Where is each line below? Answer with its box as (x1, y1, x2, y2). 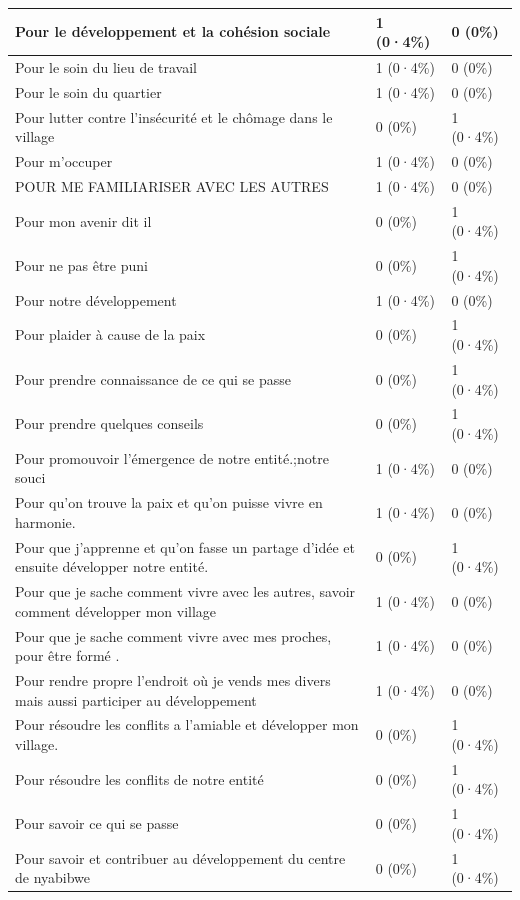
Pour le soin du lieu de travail (15, 56, 197, 77)
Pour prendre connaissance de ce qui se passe (15, 368, 291, 389)
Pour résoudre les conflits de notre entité (15, 768, 264, 789)
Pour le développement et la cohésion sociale (15, 21, 331, 42)
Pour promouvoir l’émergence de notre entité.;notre (15, 447, 329, 468)
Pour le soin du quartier (15, 81, 162, 102)
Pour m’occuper (15, 151, 113, 172)
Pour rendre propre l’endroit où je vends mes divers (15, 669, 331, 690)
